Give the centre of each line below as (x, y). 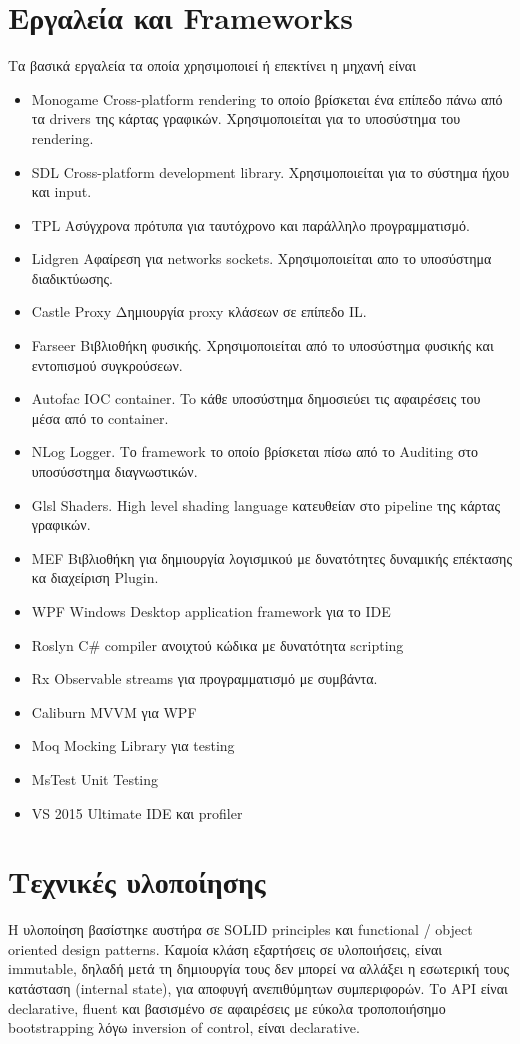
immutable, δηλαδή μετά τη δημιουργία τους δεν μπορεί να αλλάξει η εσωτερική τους (259, 968)
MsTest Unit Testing (95, 778)
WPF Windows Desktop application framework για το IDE (211, 611)
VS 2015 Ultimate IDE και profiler (137, 812)
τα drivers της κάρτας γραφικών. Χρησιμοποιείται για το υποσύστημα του (246, 118)
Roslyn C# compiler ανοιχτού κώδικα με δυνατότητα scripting (217, 644)
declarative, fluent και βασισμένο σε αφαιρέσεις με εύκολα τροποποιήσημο (227, 1007)
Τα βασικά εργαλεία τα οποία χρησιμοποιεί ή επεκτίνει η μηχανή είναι (212, 65)
